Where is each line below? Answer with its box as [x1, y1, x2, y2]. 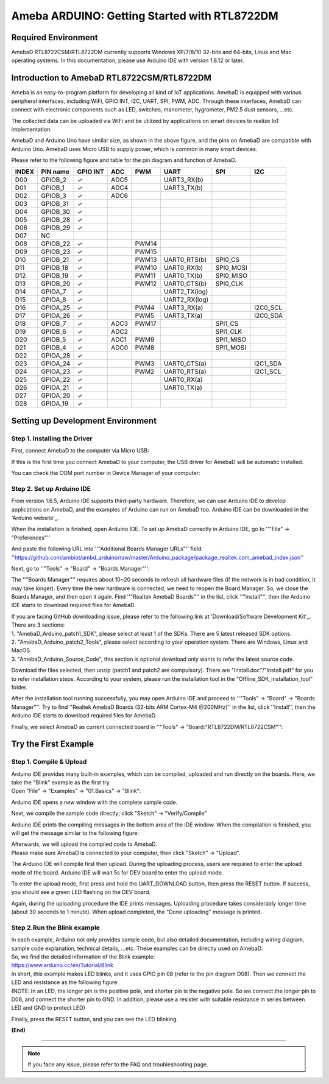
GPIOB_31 [40, 200, 69, 208]
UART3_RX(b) [163, 175, 203, 184]
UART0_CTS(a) [163, 359, 207, 368]
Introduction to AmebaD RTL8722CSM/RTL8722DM [11, 73, 211, 83]
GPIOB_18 [40, 264, 69, 272]
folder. [11, 683, 27, 691]
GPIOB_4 [40, 343, 66, 352]
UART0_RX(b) [163, 264, 203, 272]
